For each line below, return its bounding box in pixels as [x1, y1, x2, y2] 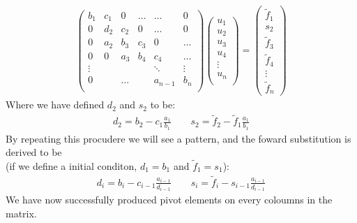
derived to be [6, 145, 62, 159]
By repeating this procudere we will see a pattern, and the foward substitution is [6, 131, 351, 145]
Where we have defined [6, 97, 105, 112]
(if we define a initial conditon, [6, 158, 137, 173]
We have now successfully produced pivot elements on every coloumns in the [6, 192, 333, 207]
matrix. [6, 206, 37, 220]
